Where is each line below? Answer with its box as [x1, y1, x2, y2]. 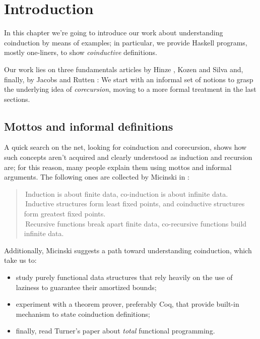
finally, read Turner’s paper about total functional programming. [16, 325, 215, 336]
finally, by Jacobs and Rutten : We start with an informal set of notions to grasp [4, 74, 253, 84]
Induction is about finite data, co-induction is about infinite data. [25, 188, 228, 199]
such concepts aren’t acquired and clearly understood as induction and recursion [4, 152, 252, 162]
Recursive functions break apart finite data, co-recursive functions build [25, 218, 247, 229]
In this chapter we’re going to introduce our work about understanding [4, 27, 223, 38]
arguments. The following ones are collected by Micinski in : [4, 172, 189, 182]
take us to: [4, 255, 37, 265]
